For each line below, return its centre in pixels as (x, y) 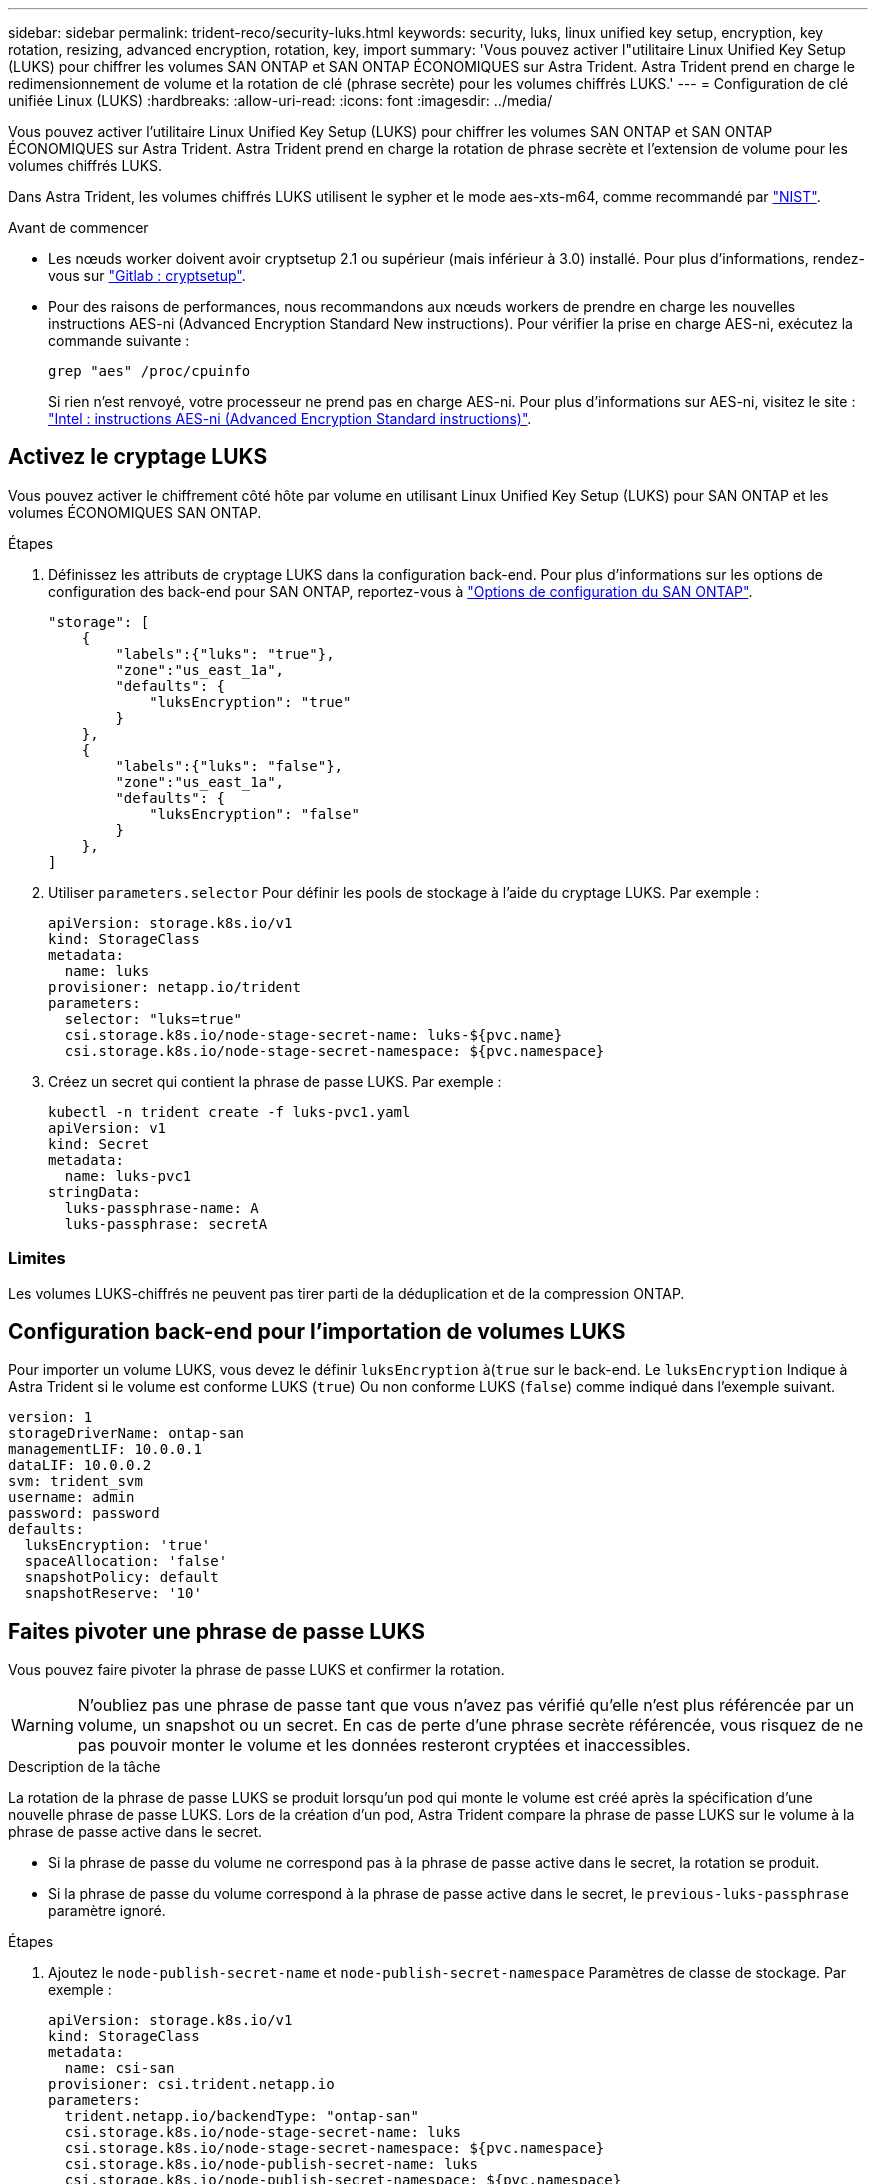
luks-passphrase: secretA (166, 1223)
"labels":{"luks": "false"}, (229, 765)
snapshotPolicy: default (121, 1577)
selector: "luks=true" (153, 1018)
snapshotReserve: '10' (113, 1593)
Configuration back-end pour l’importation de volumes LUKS (317, 1332)
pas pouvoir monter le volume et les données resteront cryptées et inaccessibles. (384, 1745)
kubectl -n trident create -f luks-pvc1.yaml (229, 1111)
